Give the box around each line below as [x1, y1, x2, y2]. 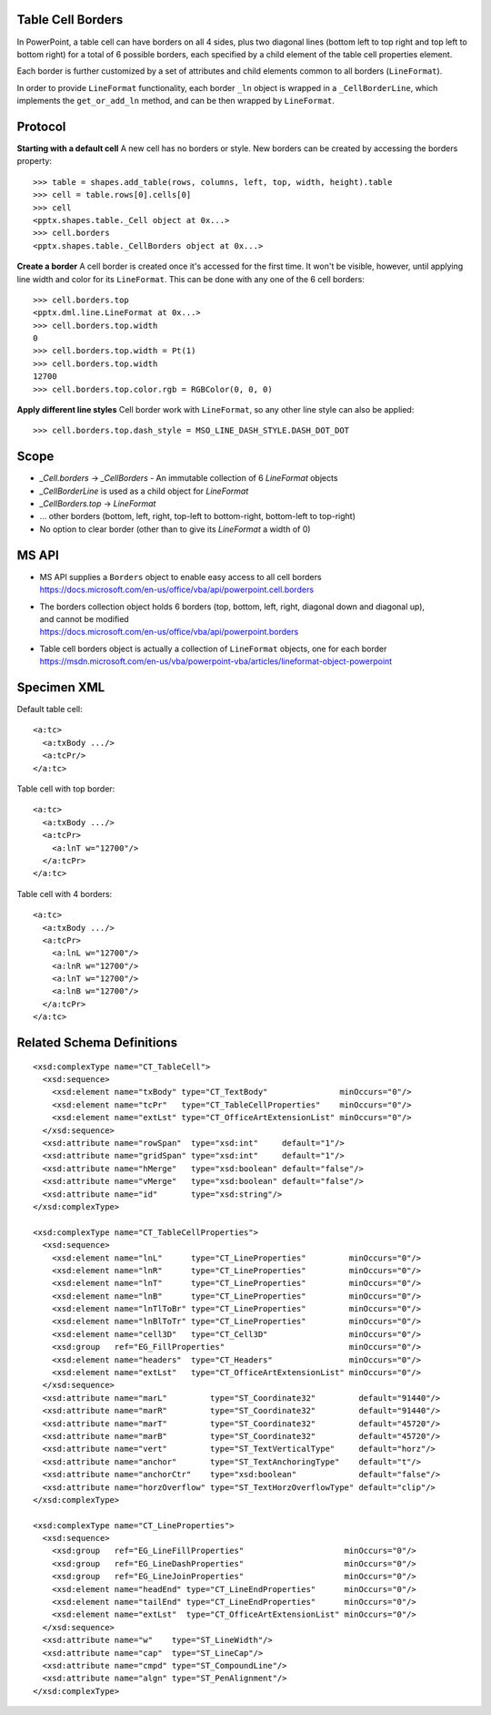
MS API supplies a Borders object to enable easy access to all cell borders [39, 571, 322, 582]
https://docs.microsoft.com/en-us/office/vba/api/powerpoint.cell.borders [39, 584, 314, 596]
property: [16, 156, 52, 167]
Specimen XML [16, 679, 105, 695]
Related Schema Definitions [16, 1035, 177, 1051]
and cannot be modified [39, 613, 129, 624]
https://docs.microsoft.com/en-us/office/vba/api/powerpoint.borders [39, 627, 299, 638]
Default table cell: [16, 704, 84, 715]
